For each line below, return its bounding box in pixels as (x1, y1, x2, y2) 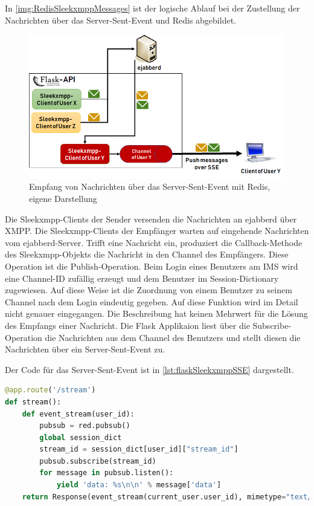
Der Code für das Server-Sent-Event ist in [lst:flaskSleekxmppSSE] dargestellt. (5, 363, 294, 375)
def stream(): (5, 397, 62, 406)
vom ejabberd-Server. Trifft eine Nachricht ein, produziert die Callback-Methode (5, 236, 303, 248)
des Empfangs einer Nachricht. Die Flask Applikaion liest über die (5, 319, 250, 331)
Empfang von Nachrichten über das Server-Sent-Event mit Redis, (29, 180, 271, 193)
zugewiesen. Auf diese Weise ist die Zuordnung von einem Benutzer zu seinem (5, 284, 292, 296)
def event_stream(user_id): (22, 409, 135, 418)
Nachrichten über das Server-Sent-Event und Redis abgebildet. (5, 13, 236, 26)
